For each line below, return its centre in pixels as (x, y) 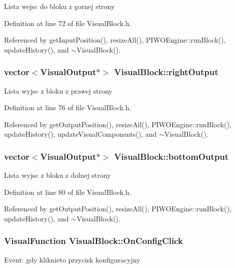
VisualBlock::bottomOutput (171, 156)
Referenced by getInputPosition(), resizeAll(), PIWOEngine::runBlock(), (115, 40)
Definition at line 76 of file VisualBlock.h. (68, 107)
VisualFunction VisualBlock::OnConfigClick (94, 241)
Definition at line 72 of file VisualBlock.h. (68, 23)
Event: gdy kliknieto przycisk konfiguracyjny (72, 259)
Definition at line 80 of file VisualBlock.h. (68, 192)
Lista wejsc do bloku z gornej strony (59, 6)
